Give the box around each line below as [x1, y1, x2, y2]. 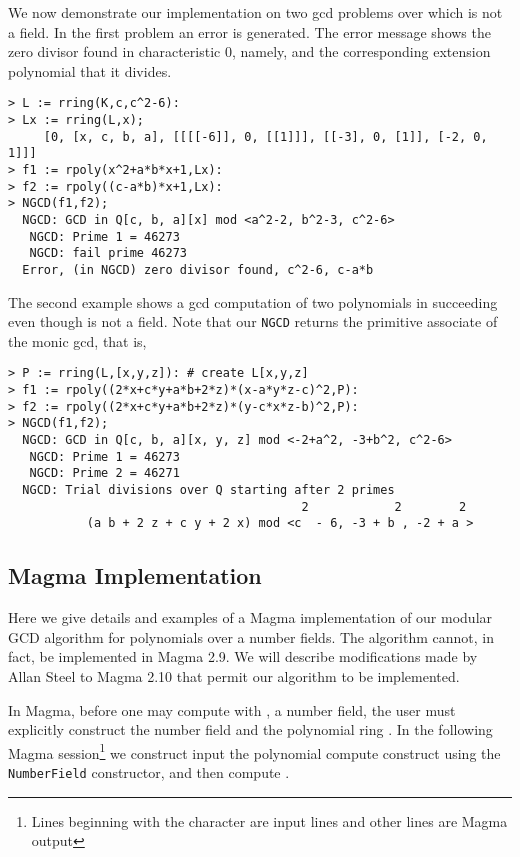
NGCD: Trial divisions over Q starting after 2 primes [22, 483, 395, 498]
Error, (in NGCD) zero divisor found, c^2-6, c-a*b [22, 262, 374, 277]
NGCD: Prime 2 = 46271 [29, 466, 180, 481]
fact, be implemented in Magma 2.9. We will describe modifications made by [8, 646, 478, 667]
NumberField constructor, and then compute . [8, 762, 290, 783]
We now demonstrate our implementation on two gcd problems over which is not [8, 2, 503, 22]
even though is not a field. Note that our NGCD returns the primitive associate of [8, 311, 498, 332]
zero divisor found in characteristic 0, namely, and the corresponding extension [8, 41, 491, 62]
